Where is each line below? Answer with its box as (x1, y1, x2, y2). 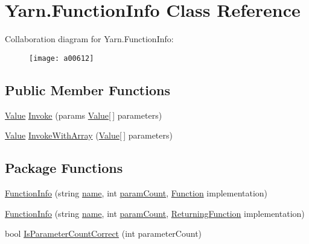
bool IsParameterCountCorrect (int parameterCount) (5, 227, 202, 240)
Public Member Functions (5, 80, 170, 99)
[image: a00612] (29, 54, 94, 63)
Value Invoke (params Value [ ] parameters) (5, 108, 162, 121)
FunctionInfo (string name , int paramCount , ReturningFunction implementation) (5, 207, 305, 219)
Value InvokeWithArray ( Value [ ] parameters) (5, 129, 173, 142)
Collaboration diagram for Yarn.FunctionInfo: (5, 33, 174, 45)
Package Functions (5, 158, 123, 177)
